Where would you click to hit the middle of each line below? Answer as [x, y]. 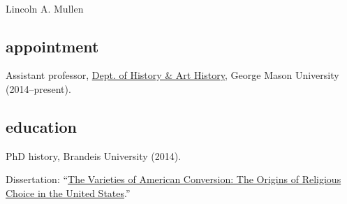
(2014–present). [38, 88]
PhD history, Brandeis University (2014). [94, 155]
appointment [52, 46]
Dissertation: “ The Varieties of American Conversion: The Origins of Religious [173, 179]
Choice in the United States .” [68, 192]
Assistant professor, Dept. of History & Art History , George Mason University [172, 75]
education [41, 126]
